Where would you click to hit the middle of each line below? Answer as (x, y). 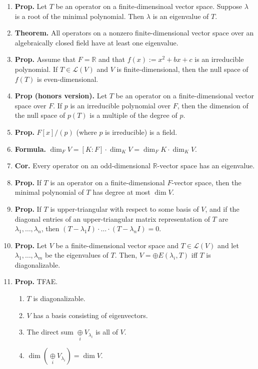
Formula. (30, 149)
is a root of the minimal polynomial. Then (79, 16)
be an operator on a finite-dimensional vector (185, 96)
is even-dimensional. (67, 79)
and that (112, 59)
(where (86, 132)
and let (228, 245)
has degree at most (121, 192)
